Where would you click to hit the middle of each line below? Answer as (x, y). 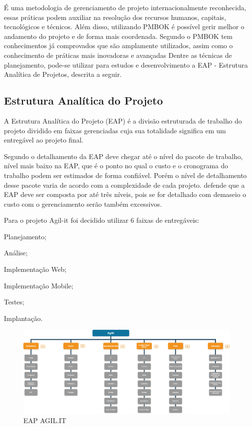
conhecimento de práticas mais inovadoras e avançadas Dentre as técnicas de (118, 55)
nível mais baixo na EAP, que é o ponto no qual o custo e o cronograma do (116, 166)
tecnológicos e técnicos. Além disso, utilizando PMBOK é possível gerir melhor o (124, 27)
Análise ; (16, 253)
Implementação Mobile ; (39, 285)
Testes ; (14, 302)
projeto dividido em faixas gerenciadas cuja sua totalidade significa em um (115, 130)
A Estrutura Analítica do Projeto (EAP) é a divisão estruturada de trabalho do (123, 120)
